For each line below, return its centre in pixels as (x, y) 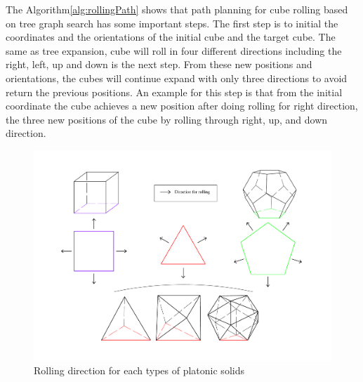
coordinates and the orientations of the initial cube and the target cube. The (171, 37)
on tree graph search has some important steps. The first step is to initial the (172, 23)
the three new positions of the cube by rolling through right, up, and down (167, 119)
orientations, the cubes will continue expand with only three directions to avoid (177, 78)
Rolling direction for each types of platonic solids (139, 370)
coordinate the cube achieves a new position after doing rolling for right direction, (182, 106)
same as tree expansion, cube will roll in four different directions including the (174, 50)
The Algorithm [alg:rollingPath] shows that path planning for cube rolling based (177, 9)
